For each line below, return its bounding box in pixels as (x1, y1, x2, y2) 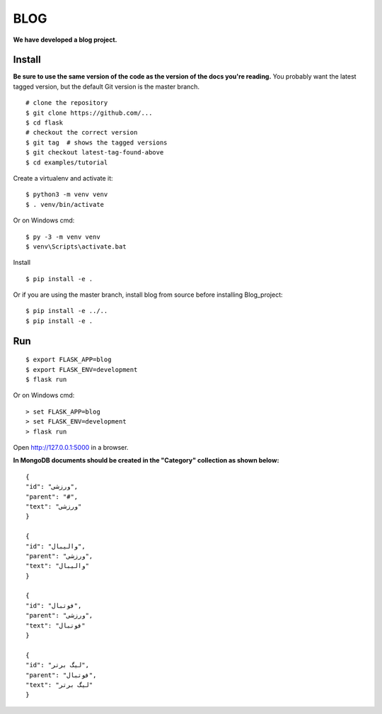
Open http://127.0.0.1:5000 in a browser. (13, 443, 129, 452)
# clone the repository (25, 99, 108, 107)
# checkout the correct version (25, 128, 138, 137)
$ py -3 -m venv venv (25, 232, 100, 241)
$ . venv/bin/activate (25, 200, 105, 208)
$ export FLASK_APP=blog (25, 356, 112, 364)
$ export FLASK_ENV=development (25, 365, 138, 373)
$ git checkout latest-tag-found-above (25, 149, 164, 157)
